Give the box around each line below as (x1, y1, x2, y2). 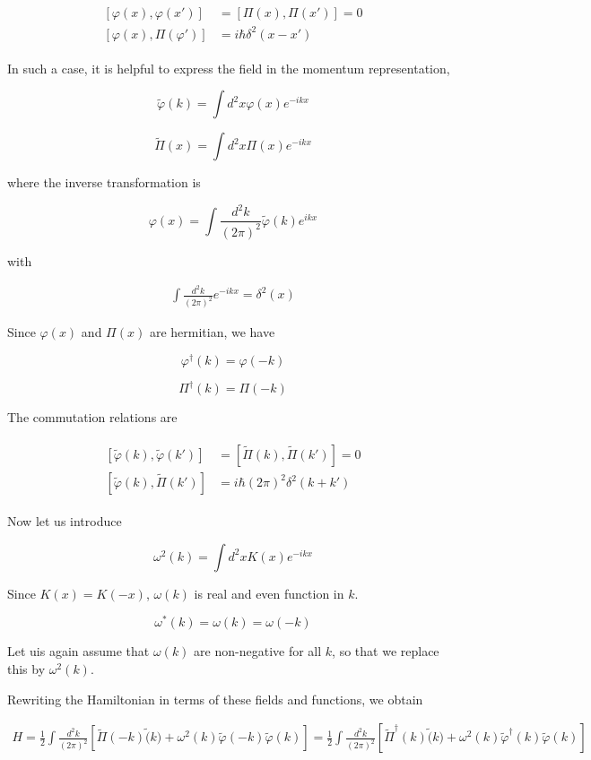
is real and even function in (194, 583, 344, 602)
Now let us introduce (7, 512, 122, 531)
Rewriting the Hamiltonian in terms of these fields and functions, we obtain (7, 689, 423, 708)
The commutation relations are (7, 408, 178, 427)
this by (7, 659, 46, 678)
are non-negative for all (194, 642, 322, 661)
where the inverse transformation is (7, 173, 201, 192)
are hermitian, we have (149, 323, 275, 341)
